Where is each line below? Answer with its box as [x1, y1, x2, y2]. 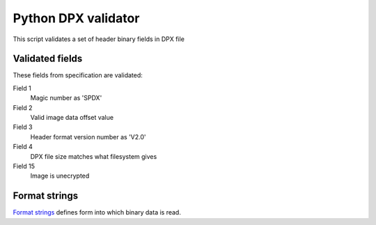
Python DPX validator [13, 10, 140, 26]
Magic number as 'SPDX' [30, 94, 102, 102]
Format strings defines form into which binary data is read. [13, 208, 181, 217]
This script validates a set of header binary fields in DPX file [13, 35, 185, 43]
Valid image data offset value [30, 114, 114, 122]
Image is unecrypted [30, 171, 90, 180]
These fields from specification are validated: [13, 71, 143, 79]
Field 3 [13, 123, 33, 132]
